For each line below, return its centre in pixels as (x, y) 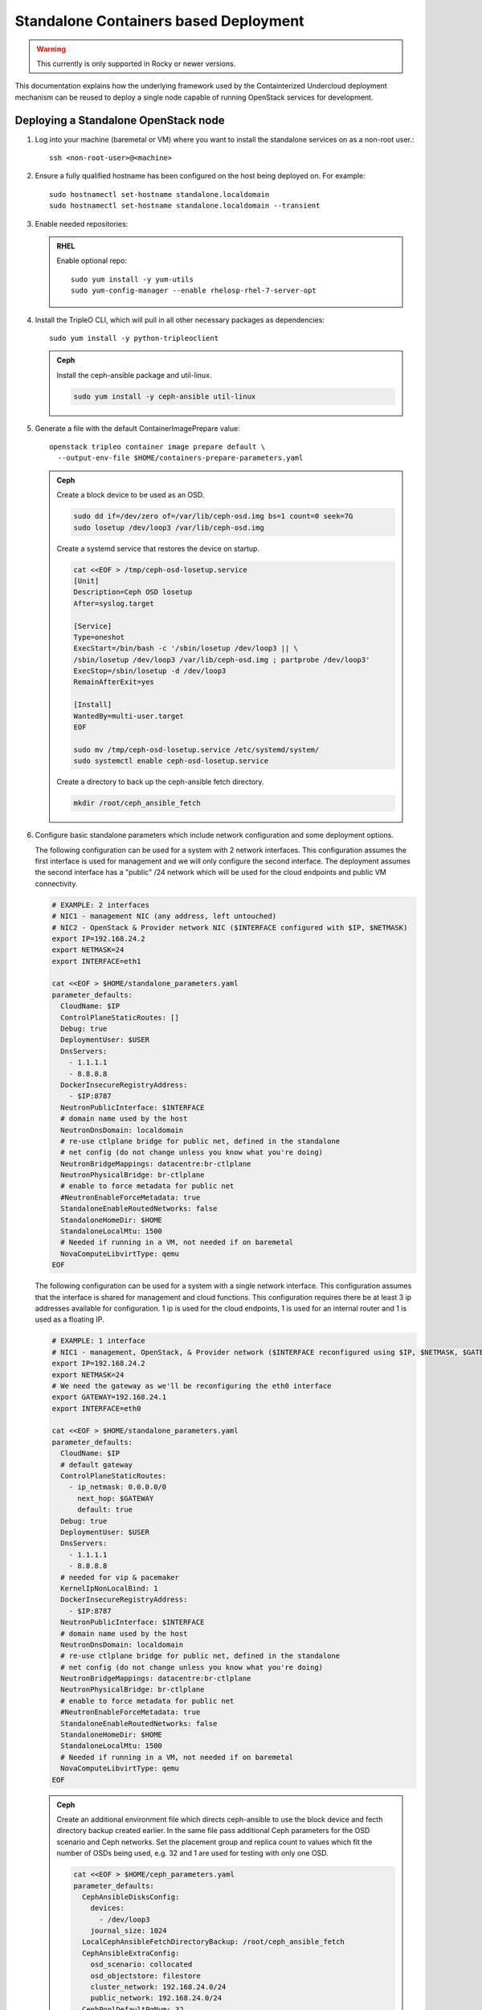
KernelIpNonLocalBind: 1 (109, 1588)
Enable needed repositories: (82, 224)
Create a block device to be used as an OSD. (131, 495)
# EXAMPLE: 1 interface (99, 1341)
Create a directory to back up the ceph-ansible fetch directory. (160, 782)
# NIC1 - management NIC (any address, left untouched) (164, 916)
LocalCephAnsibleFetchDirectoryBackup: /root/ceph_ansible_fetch (213, 1942)
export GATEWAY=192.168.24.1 (109, 1397)
